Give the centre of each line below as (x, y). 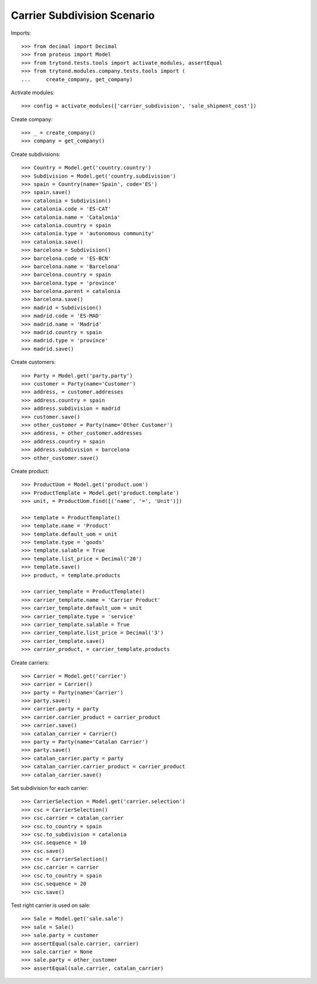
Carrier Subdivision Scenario (83, 15)
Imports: (21, 33)
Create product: (30, 471)
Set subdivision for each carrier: (50, 788)
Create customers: (33, 362)
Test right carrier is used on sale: (51, 905)
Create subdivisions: (36, 154)
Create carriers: (30, 662)
